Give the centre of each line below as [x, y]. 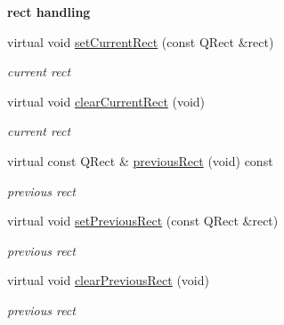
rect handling [49, 12]
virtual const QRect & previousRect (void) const [140, 160]
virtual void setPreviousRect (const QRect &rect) [143, 221]
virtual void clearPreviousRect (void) [108, 280]
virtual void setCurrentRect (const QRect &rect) [141, 41]
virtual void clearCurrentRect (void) [106, 101]
